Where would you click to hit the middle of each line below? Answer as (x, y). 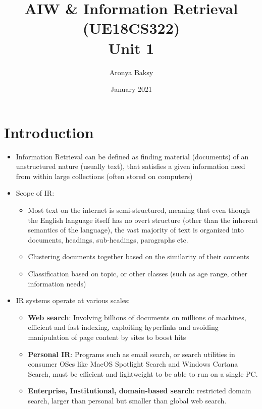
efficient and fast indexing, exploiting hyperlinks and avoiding (123, 327)
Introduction (49, 132)
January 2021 (131, 89)
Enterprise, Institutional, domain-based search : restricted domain (140, 391)
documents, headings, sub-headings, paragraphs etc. (108, 239)
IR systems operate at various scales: (73, 300)
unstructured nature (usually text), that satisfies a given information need (130, 166)
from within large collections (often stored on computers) (104, 176)
